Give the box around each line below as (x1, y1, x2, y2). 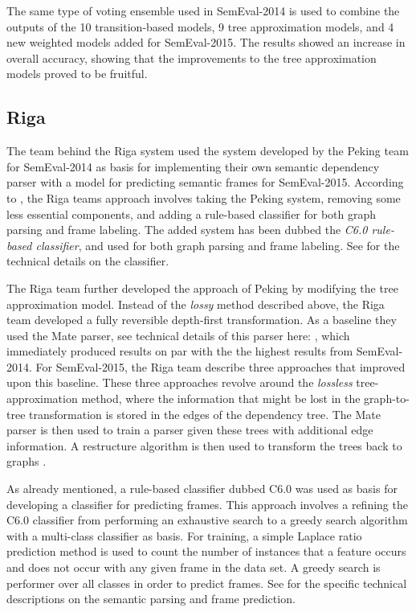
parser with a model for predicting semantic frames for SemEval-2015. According (6, 174, 404, 191)
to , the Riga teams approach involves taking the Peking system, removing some (6, 189, 401, 206)
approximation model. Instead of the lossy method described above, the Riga (6, 295, 385, 312)
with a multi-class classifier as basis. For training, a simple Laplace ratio (6, 527, 362, 544)
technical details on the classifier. (6, 253, 169, 269)
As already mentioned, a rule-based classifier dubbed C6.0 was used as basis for (6, 480, 398, 497)
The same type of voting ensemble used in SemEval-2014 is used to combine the (6, 2, 400, 18)
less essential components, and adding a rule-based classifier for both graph (6, 205, 377, 222)
